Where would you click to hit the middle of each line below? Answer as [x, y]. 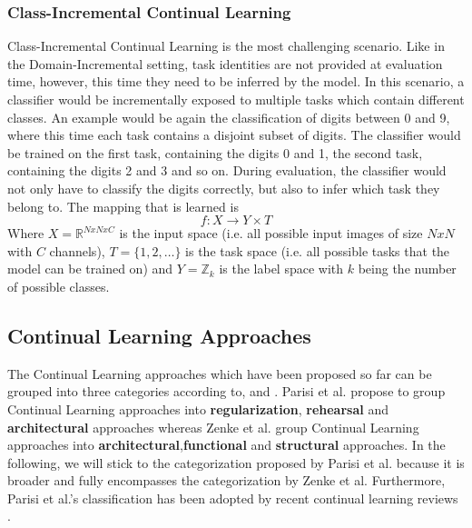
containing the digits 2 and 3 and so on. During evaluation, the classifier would [227, 170]
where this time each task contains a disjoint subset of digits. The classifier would [234, 135]
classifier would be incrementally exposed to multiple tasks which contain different [236, 99]
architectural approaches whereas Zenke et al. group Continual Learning [213, 427]
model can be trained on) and [90, 269]
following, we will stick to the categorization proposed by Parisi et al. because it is [236, 462]
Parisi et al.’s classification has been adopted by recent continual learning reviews [233, 498]
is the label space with [281, 269]
